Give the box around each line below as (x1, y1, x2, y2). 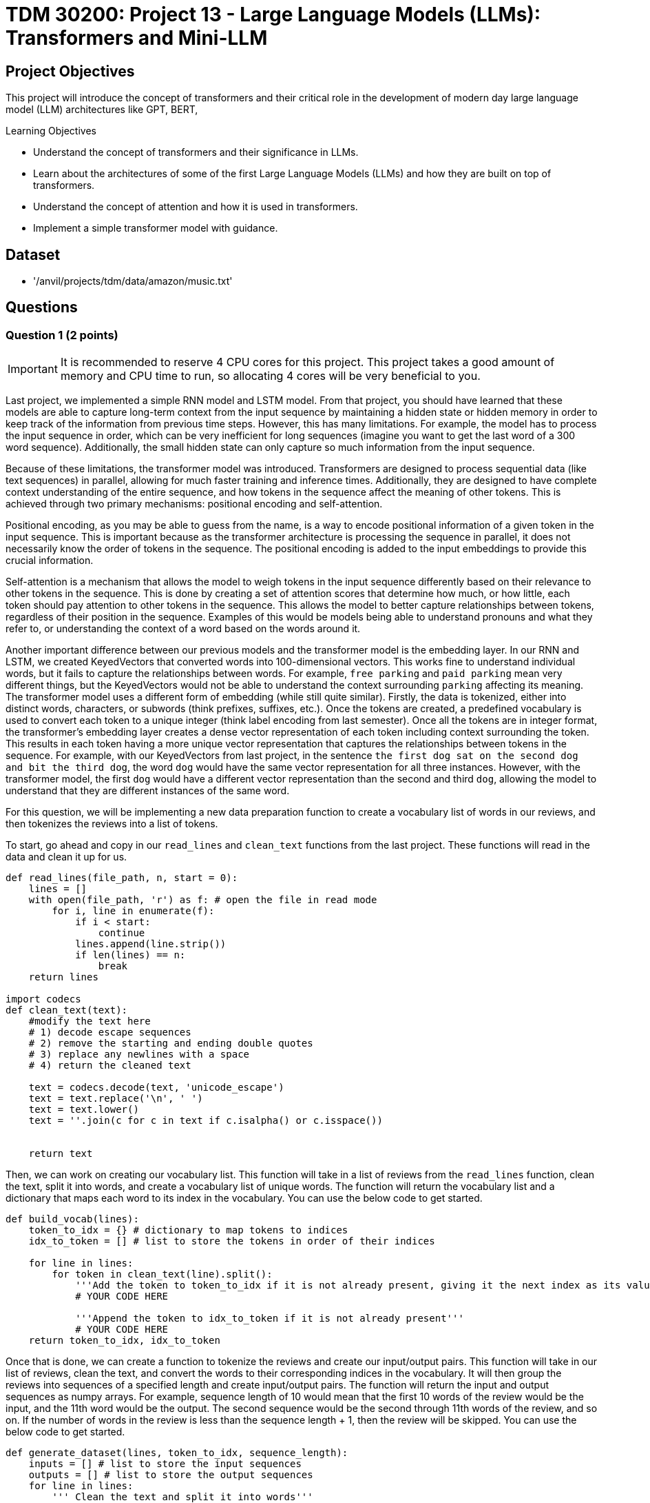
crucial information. (6, 554, 94, 567)
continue (98, 927, 145, 939)
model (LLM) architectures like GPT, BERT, (6, 103, 198, 116)
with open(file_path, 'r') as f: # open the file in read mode (28, 894, 377, 906)
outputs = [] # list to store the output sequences (28, 1469, 313, 1481)
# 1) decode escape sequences (28, 1027, 191, 1038)
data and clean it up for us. (6, 851, 127, 863)
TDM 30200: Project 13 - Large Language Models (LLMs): (6, 3, 541, 26)
